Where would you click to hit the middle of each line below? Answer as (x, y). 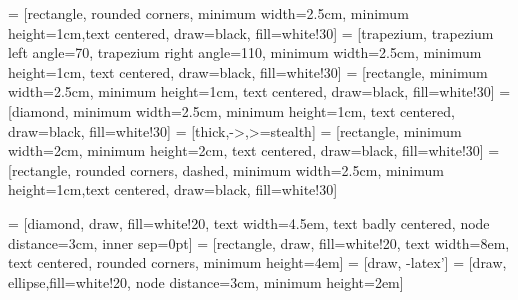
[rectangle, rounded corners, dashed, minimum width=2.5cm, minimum (226, 169)
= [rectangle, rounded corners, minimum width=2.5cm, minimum (208, 13)
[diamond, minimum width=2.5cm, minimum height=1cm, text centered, (231, 110)
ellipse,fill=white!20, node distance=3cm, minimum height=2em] (206, 281)
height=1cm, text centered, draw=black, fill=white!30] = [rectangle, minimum (248, 71)
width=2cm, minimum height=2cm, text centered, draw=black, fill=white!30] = (254, 150)
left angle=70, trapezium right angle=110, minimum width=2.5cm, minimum (245, 52)
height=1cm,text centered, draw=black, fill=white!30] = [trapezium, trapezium (251, 32)
